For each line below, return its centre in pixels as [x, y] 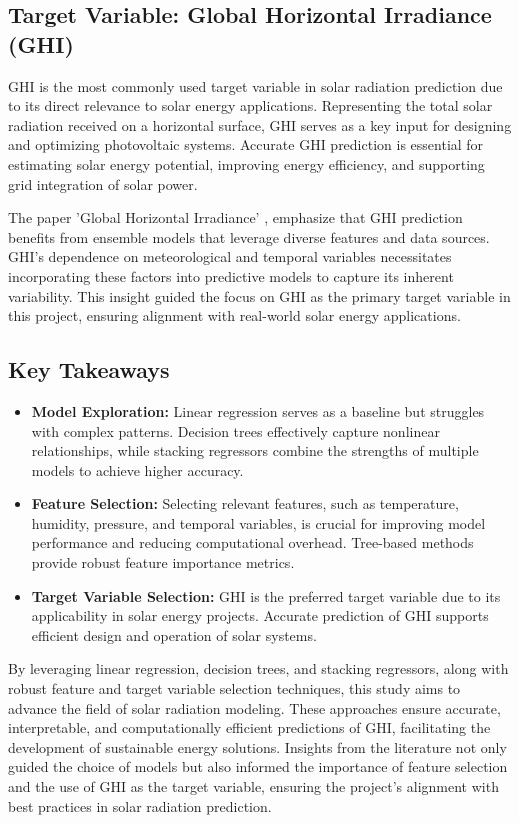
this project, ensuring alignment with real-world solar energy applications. [234, 315]
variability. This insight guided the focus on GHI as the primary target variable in [259, 295]
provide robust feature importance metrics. [163, 562]
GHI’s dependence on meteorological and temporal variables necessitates [230, 256]
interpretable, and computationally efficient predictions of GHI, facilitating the [249, 727]
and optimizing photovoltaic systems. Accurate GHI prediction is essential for [246, 144]
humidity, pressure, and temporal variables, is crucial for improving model [258, 522]
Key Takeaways [89, 369]
